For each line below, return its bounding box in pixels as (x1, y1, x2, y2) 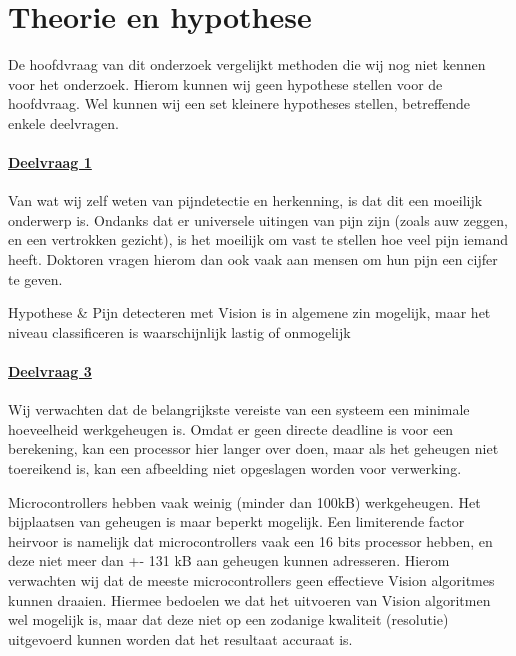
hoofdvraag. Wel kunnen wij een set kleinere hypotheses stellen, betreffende (8, 93, 471, 114)
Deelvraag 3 (8, 361, 92, 382)
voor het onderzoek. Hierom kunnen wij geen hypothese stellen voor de (8, 73, 443, 94)
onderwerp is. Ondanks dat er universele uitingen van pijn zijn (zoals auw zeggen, (8, 209, 508, 230)
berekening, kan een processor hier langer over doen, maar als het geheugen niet (8, 438, 499, 459)
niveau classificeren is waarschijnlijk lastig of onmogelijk (8, 321, 351, 342)
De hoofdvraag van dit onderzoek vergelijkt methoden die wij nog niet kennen (8, 54, 486, 75)
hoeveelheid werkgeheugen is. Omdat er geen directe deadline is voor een (8, 418, 454, 439)
